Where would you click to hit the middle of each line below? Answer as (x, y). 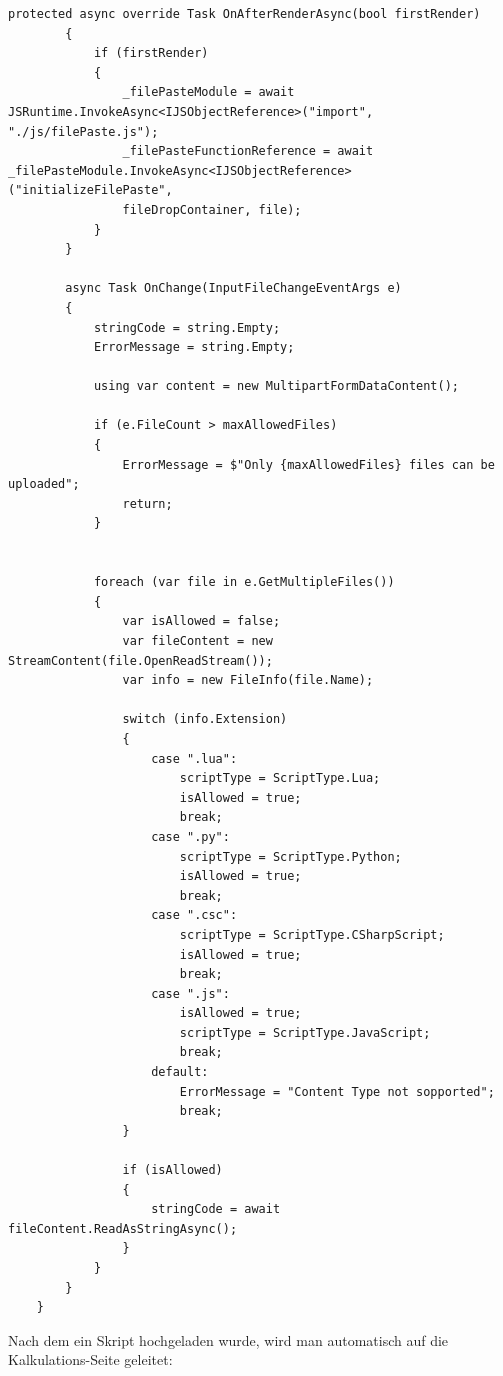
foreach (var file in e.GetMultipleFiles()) (244, 582)
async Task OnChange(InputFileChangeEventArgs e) (233, 288)
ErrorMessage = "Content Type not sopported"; (337, 1091)
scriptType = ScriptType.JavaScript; (305, 1032)
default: (180, 1072)
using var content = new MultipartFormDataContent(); (276, 386)
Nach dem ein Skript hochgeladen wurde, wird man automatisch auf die (228, 1339)
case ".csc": (194, 915)
